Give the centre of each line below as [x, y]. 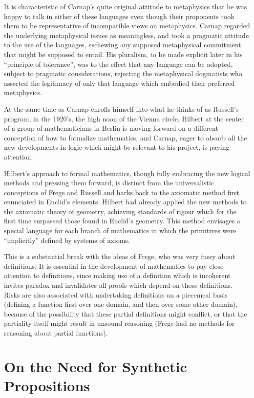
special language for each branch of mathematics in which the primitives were [120, 230]
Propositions [47, 385]
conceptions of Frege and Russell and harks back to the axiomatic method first [122, 192]
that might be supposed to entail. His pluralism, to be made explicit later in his [123, 54]
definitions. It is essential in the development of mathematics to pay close [114, 266]
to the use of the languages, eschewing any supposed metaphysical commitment [123, 45]
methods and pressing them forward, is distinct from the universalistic [109, 183]
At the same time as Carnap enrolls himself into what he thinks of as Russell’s [121, 109]
